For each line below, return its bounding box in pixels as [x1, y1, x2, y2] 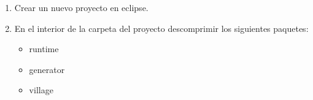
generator [29, 63, 65, 75]
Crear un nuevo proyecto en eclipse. [14, 1, 149, 13]
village [29, 83, 53, 96]
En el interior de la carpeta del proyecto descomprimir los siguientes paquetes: [14, 21, 309, 34]
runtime [29, 42, 59, 55]
